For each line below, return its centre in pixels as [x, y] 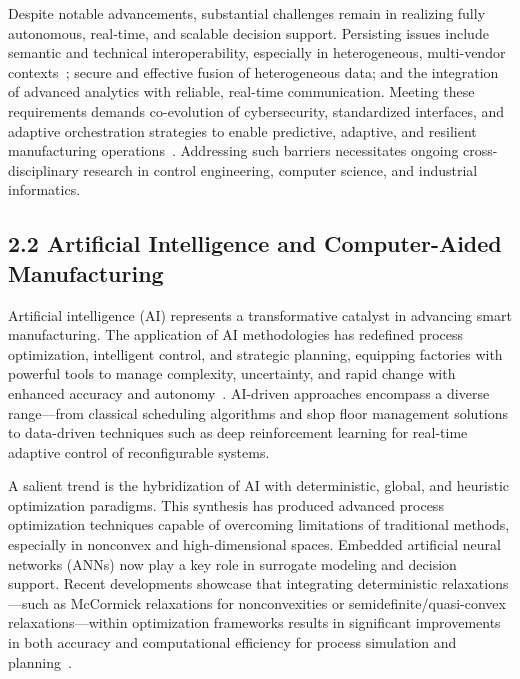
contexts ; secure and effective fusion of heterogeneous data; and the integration [253, 71]
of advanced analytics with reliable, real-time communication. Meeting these [241, 91]
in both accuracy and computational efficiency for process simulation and [232, 642]
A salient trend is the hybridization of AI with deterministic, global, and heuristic [259, 485]
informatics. [44, 189]
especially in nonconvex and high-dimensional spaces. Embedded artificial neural [254, 544]
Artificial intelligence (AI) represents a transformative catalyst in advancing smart [260, 314]
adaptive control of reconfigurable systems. [139, 451]
